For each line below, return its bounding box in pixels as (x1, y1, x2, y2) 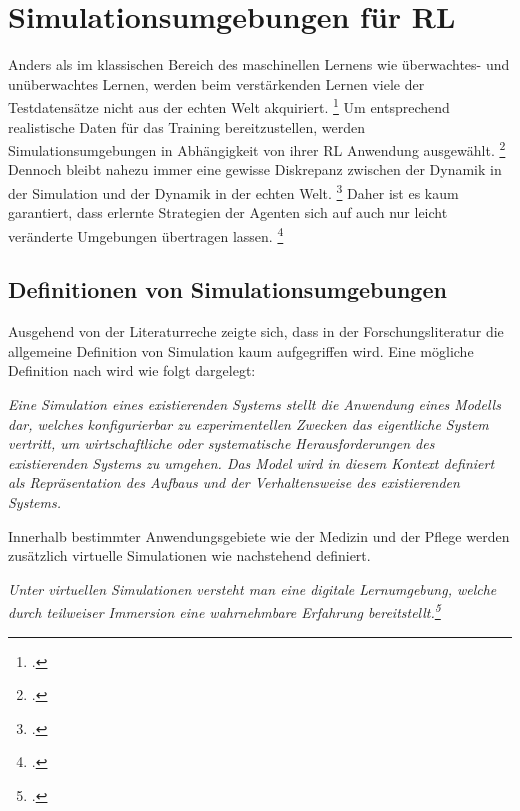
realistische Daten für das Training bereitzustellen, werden (8, 116, 365, 137)
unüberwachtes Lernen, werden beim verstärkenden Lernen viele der (8, 73, 425, 94)
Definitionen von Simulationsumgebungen (8, 274, 447, 305)
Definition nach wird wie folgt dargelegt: (8, 360, 256, 381)
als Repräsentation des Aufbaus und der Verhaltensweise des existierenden (8, 472, 460, 493)
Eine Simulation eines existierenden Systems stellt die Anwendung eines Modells (8, 394, 501, 415)
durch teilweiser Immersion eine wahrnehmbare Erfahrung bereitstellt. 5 (8, 599, 441, 623)
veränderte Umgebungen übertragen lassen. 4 (8, 222, 284, 246)
